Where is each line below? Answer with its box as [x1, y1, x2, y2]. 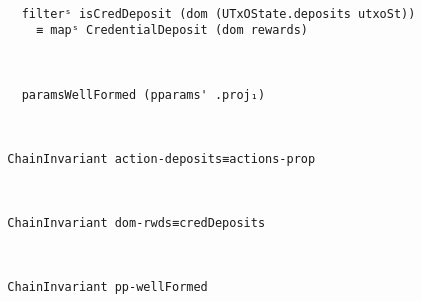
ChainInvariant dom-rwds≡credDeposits [7, 216, 266, 230]
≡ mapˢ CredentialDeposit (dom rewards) [35, 23, 308, 38]
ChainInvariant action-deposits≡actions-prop [7, 151, 316, 166]
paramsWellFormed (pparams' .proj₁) [21, 87, 266, 102]
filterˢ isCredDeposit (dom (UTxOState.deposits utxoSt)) [21, 6, 416, 21]
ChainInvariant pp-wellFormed [7, 280, 208, 295]
